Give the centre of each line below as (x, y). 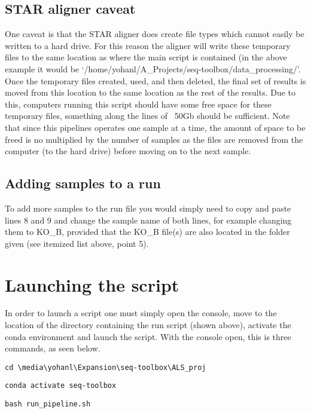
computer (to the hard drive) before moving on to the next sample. (128, 151)
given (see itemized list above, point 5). (77, 243)
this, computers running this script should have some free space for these (138, 104)
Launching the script (92, 284)
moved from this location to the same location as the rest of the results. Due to (150, 92)
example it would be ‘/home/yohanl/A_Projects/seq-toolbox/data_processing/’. (153, 68)
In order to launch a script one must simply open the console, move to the (141, 313)
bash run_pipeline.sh (48, 404)
